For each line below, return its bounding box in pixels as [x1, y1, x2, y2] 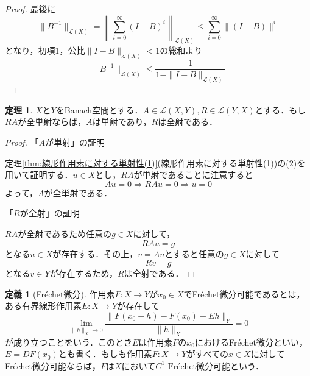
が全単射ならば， [18, 115, 86, 128]
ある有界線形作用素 [5, 299, 82, 312]
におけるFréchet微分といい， [194, 335, 308, 348]
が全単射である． [44, 186, 113, 199]
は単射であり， [92, 115, 152, 128]
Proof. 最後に [5, 2, 56, 15]
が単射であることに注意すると [133, 168, 253, 181]
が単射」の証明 [45, 136, 105, 149]
